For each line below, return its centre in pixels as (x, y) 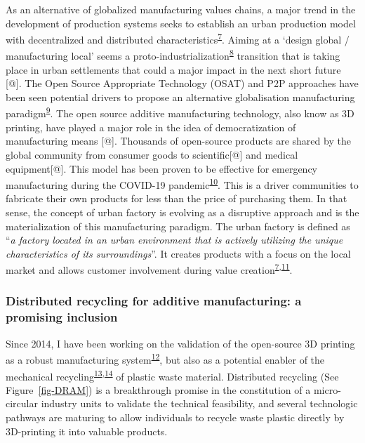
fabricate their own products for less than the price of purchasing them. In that (177, 198)
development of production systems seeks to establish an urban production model (181, 23)
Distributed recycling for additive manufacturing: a (154, 301)
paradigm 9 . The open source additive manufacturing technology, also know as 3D (180, 112)
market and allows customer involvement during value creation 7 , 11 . (149, 269)
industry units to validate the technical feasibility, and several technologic (199, 403)
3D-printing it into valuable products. (87, 431)
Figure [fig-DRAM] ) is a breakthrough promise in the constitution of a (158, 389)
